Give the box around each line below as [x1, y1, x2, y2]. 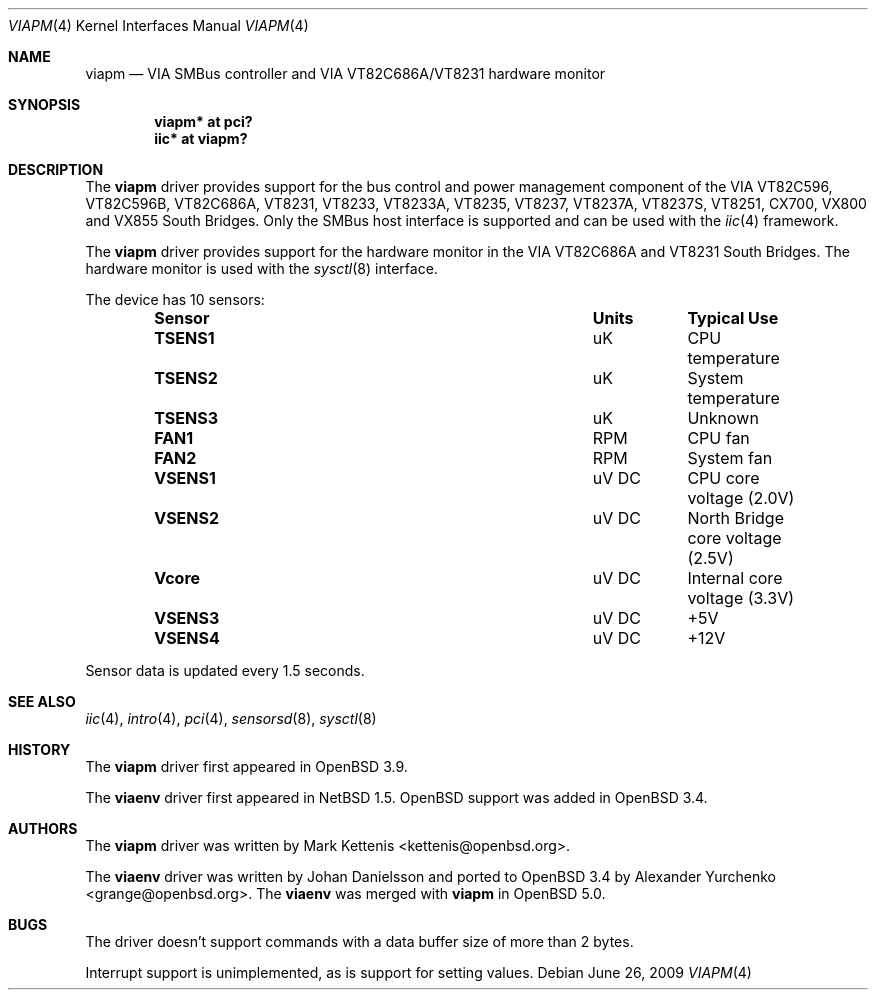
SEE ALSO [8, 693, 76, 710]
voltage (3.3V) [687, 588, 795, 608]
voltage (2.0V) [687, 488, 795, 508]
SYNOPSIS [8, 96, 81, 113]
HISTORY [8, 741, 71, 758]
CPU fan [687, 428, 750, 448]
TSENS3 [154, 408, 218, 428]
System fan [687, 448, 773, 468]
